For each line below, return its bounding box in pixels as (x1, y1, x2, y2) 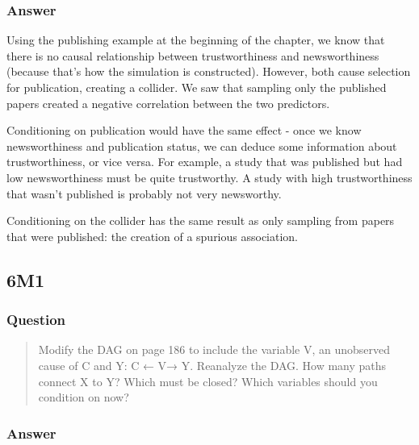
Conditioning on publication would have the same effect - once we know (6, 122, 362, 139)
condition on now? (38, 389, 129, 405)
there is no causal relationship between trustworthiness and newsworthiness (6, 47, 379, 64)
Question (6, 310, 66, 330)
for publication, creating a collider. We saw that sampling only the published (6, 79, 387, 95)
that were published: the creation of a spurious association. (6, 227, 299, 244)
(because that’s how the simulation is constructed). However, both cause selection (6, 63, 411, 80)
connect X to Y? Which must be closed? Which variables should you (38, 372, 378, 389)
